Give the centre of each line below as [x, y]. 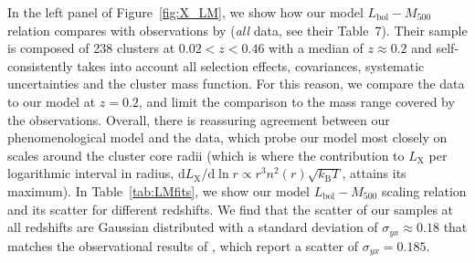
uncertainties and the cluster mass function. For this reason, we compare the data [236, 84]
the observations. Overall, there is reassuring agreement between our [199, 119]
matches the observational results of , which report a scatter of [183, 245]
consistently [40, 65]
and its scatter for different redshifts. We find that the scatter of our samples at [231, 209]
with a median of [316, 48]
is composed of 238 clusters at [91, 48]
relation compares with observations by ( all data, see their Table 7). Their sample [237, 30]
